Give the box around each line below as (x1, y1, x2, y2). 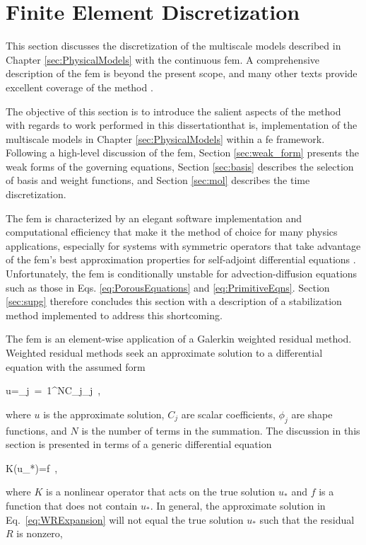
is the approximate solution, (43, 406, 165, 421)
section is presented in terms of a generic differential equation (6, 437, 272, 452)
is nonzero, (16, 526, 63, 541)
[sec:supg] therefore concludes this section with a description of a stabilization (6, 294, 342, 309)
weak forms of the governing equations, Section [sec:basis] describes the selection (6, 159, 354, 173)
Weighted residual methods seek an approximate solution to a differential (6, 345, 323, 360)
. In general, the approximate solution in (150, 498, 326, 512)
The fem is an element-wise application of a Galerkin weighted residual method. (6, 331, 352, 346)
